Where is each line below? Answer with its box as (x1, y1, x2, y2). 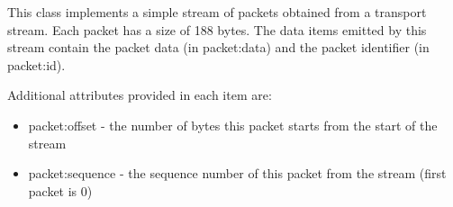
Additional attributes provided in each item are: (7, 85, 272, 104)
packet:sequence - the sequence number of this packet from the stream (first (28, 164, 447, 183)
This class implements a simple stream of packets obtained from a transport (7, 3, 427, 21)
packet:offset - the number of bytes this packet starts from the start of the (28, 115, 438, 134)
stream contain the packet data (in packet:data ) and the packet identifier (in (7, 38, 430, 57)
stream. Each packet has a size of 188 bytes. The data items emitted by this (7, 20, 427, 39)
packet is (28, 181, 77, 200)
